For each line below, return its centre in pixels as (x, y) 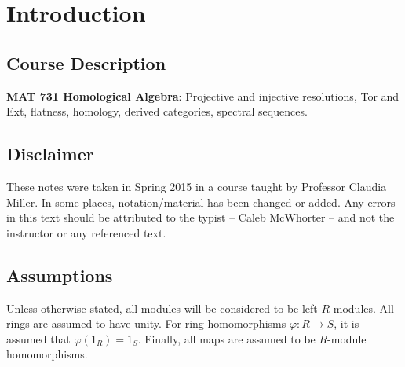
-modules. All (362, 308)
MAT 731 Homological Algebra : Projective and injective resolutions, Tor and (203, 95)
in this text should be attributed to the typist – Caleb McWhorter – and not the (201, 217)
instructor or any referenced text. (86, 232)
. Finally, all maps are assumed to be (226, 338)
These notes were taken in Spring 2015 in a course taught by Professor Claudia (197, 186)
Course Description (86, 62)
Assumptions (60, 275)
